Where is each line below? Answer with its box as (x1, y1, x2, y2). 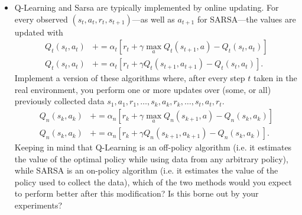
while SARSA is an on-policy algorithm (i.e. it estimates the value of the (14, 164, 278, 177)
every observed (14, 12, 68, 25)
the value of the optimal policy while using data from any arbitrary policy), (14, 152, 288, 165)
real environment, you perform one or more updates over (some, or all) (14, 83, 271, 95)
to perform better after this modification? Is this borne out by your (14, 187, 259, 200)
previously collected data (14, 95, 105, 107)
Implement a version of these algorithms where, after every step (14, 72, 245, 84)
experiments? (14, 199, 63, 211)
